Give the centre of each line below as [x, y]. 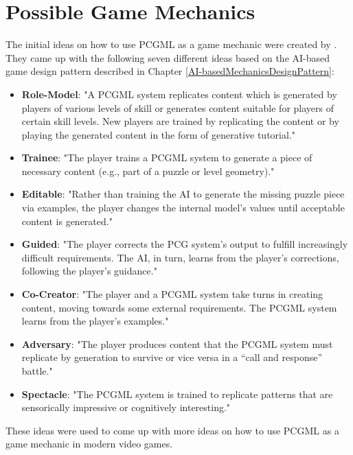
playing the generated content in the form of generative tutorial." [158, 134]
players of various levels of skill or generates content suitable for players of [178, 107]
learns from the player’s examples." [95, 321]
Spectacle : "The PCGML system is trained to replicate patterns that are [177, 394]
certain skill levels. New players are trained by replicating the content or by [180, 121]
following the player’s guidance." [89, 271]
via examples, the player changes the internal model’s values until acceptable [183, 208]
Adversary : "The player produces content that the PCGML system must [177, 343]
